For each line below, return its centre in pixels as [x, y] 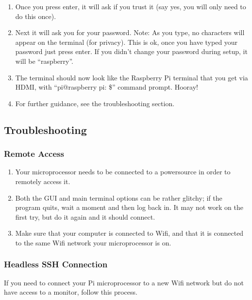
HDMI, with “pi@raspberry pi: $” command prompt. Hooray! [107, 87]
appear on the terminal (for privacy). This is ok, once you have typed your [126, 42]
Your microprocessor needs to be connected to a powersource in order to [123, 172]
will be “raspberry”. [44, 61]
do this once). [36, 16]
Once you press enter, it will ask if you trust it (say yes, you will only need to [131, 6]
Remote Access [34, 154]
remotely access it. [43, 181]
